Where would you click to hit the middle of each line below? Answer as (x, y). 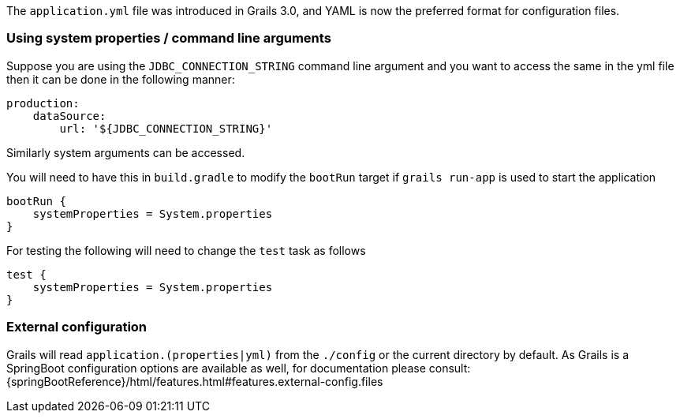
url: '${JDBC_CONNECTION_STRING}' (166, 128)
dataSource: (69, 116)
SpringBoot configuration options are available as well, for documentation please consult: (239, 368)
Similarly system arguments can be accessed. (126, 152)
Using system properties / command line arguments (169, 38)
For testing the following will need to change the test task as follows (186, 250)
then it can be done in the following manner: (121, 79)
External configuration (77, 327)
